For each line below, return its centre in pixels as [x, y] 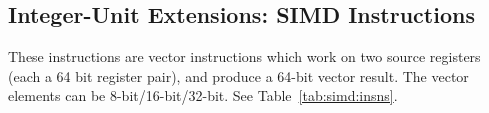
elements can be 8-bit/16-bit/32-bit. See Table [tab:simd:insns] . [203, 95]
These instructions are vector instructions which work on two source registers [244, 56]
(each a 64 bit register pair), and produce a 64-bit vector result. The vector [238, 75]
